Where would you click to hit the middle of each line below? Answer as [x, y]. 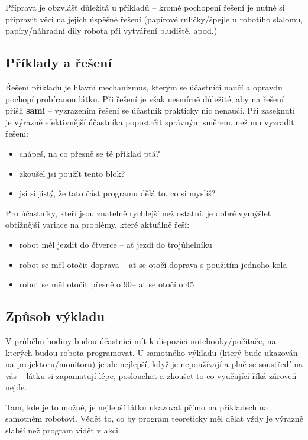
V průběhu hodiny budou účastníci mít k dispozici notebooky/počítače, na [141, 340]
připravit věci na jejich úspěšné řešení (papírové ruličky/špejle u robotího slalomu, [154, 19]
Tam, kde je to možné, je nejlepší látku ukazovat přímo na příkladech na [137, 407]
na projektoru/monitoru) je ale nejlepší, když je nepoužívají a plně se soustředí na [154, 364]
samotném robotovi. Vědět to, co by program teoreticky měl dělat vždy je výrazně [154, 418]
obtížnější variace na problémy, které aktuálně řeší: [98, 224]
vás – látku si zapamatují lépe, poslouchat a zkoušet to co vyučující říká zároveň [151, 375]
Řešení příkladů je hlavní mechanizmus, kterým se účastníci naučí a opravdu [144, 87]
